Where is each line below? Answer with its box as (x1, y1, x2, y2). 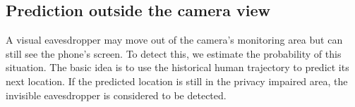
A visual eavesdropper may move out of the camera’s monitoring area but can (6, 32, 343, 47)
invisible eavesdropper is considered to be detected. (6, 87, 227, 102)
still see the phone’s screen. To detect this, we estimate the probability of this (6, 46, 342, 61)
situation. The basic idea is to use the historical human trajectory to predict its (6, 60, 349, 75)
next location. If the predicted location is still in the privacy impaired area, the (6, 73, 348, 88)
